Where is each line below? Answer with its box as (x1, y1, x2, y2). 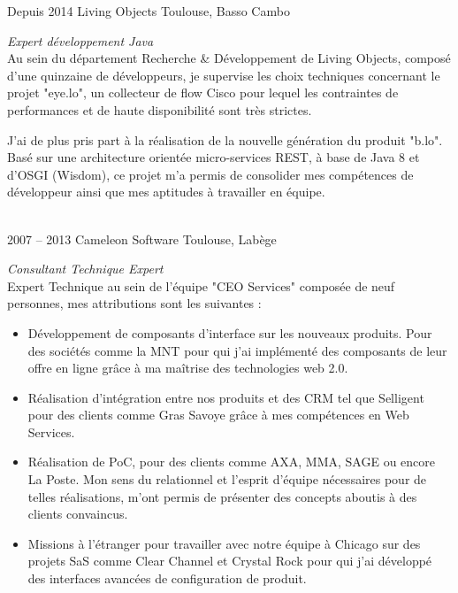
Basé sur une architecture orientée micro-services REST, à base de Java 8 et (7, 148, 420, 166)
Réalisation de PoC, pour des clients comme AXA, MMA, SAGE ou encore (27, 452, 436, 471)
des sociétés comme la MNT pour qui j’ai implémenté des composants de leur (27, 341, 447, 359)
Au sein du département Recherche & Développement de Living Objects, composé (7, 49, 451, 67)
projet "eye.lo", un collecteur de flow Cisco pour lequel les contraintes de (7, 83, 399, 102)
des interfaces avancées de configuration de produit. (27, 569, 307, 588)
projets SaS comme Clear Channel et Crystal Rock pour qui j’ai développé (27, 551, 432, 570)
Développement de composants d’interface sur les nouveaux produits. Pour (27, 323, 432, 342)
